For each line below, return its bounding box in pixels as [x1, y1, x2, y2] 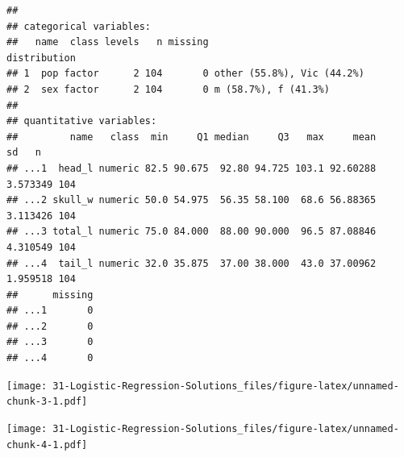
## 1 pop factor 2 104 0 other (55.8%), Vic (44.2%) [6, 68, 364, 80]
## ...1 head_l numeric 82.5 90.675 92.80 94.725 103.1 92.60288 [6, 162, 377, 174]
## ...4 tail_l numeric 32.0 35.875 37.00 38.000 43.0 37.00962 [6, 257, 377, 269]
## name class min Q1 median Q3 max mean [6, 131, 377, 143]
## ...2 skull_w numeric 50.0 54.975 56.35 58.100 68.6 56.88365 [6, 194, 377, 206]
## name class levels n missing [6, 36, 209, 48]
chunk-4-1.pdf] [6, 438, 88, 451]
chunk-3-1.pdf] [6, 396, 88, 408]
